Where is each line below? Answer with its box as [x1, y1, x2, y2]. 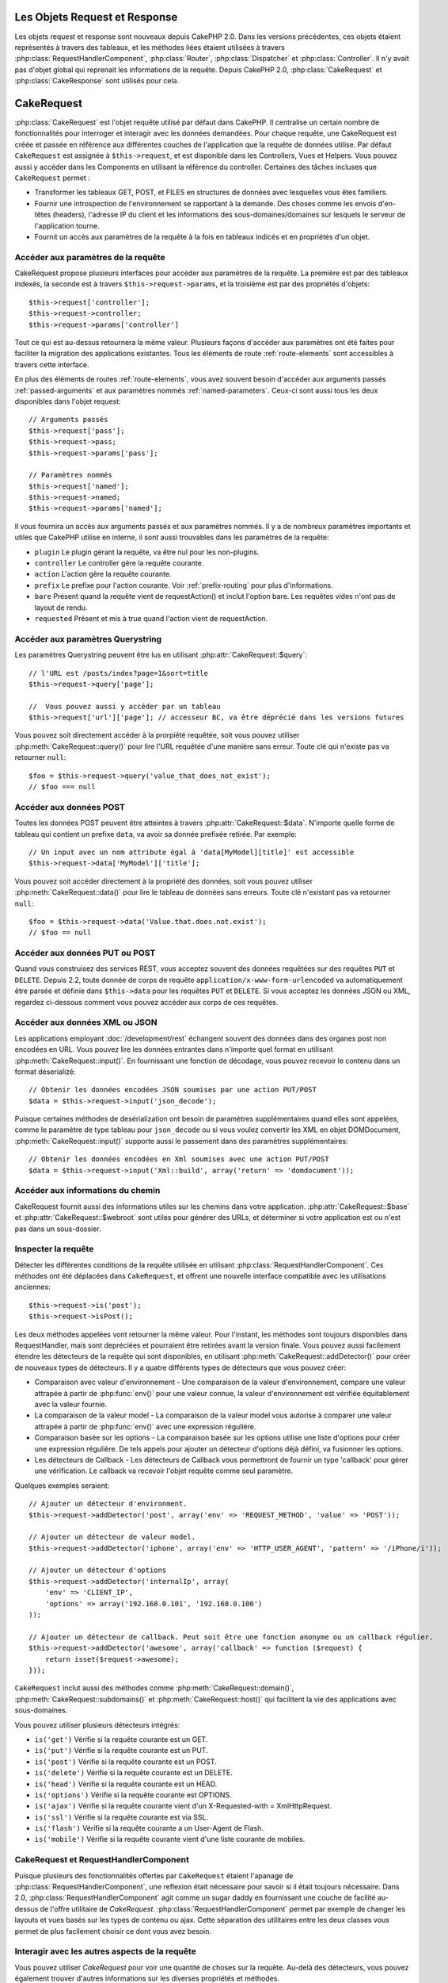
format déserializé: [14, 1067, 76, 1076]
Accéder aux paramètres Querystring [14, 633, 162, 644]
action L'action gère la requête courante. [34, 570, 172, 579]
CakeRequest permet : [14, 173, 90, 182]
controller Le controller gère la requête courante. [34, 558, 204, 568]
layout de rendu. [34, 603, 88, 612]
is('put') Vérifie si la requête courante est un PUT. [34, 1746, 209, 1755]
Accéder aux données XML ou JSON [14, 1017, 158, 1028]
